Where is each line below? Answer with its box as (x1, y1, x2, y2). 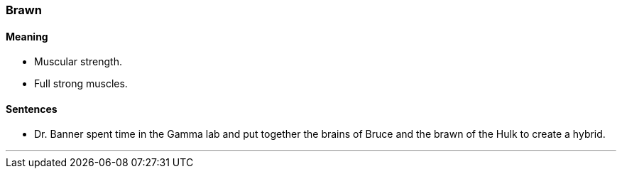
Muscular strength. (34, 55, 122, 68)
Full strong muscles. (34, 77, 128, 90)
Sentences (6, 102, 58, 115)
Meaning (6, 30, 48, 43)
